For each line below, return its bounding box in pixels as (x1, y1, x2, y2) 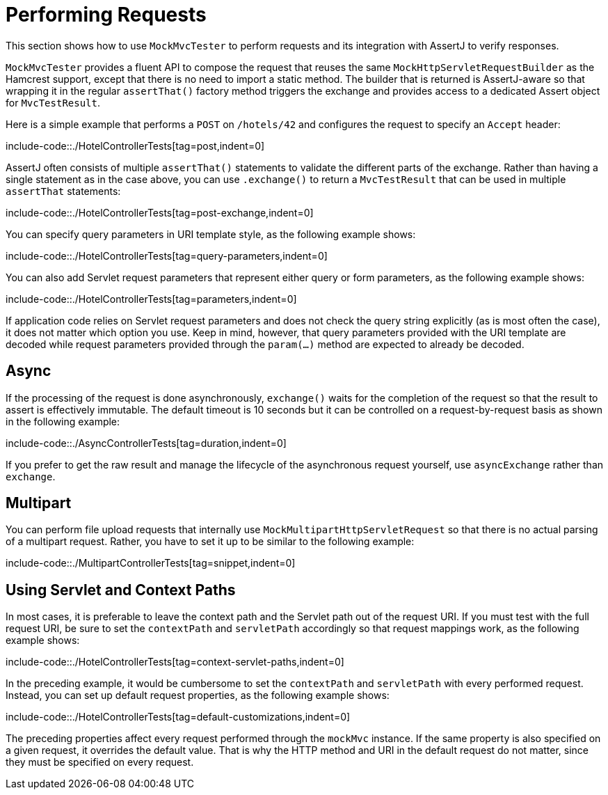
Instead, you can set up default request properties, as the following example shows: (6, 689, 390, 702)
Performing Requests (6, 3, 207, 26)
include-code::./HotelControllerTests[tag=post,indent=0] (6, 139, 265, 152)
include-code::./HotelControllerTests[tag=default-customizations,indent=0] (6, 711, 351, 723)
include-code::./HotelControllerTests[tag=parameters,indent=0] (6, 292, 297, 305)
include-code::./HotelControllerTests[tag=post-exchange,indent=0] (6, 206, 314, 219)
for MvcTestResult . (6, 96, 100, 109)
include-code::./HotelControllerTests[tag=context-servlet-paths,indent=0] (6, 656, 344, 668)
